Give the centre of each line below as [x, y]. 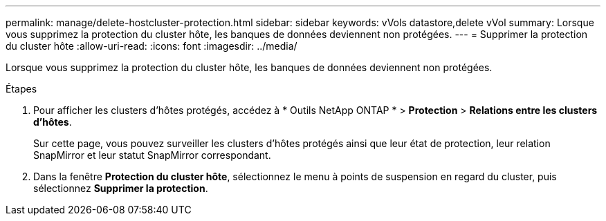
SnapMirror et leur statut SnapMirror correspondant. [152, 155]
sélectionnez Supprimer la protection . [121, 188]
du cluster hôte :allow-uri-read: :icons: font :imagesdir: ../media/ [151, 46]
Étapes [21, 89]
